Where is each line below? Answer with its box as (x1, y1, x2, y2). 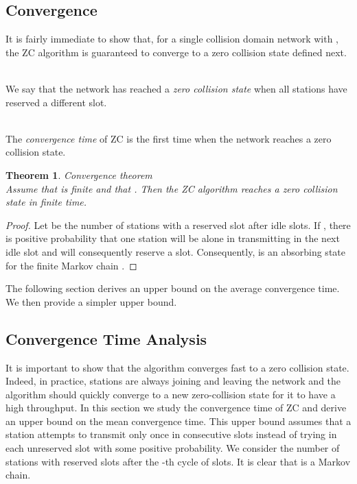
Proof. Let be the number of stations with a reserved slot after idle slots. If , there (5, 217, 351, 232)
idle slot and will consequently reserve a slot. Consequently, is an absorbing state (5, 244, 345, 258)
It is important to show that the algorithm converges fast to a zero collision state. (5, 360, 349, 374)
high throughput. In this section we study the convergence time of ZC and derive (5, 400, 347, 415)
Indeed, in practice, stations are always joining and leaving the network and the (5, 374, 341, 388)
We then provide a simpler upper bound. (5, 294, 177, 308)
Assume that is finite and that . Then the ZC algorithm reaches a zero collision (5, 181, 338, 195)
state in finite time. (5, 195, 87, 209)
